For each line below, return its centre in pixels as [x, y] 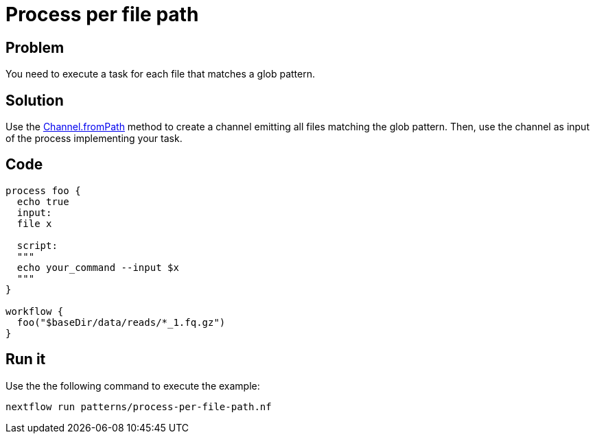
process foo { [43, 190]
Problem [35, 47]
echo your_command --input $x [98, 267]
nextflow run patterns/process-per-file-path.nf [139, 406]
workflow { [35, 311]
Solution [35, 100]
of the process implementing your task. [94, 139]
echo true [43, 201]
